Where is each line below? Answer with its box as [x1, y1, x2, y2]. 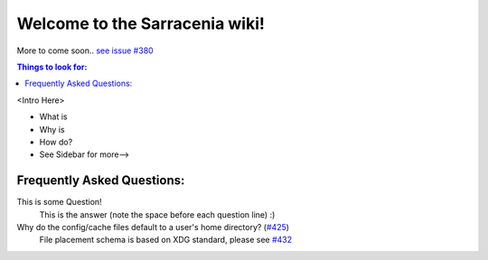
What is [39, 111, 68, 122]
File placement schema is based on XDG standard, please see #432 [39, 235, 293, 246]
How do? [39, 136, 73, 147]
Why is [39, 124, 65, 135]
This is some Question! [16, 197, 103, 208]
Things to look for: [16, 61, 88, 72]
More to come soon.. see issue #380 [16, 45, 154, 56]
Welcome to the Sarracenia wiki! [16, 14, 266, 33]
